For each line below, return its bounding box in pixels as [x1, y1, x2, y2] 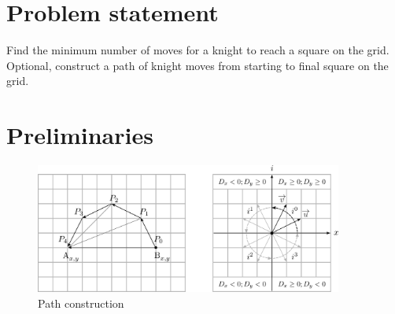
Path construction [38, 294, 124, 311]
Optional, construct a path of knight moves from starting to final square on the [6, 57, 389, 73]
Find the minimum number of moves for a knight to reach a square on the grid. [6, 42, 389, 58]
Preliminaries [6, 119, 153, 151]
